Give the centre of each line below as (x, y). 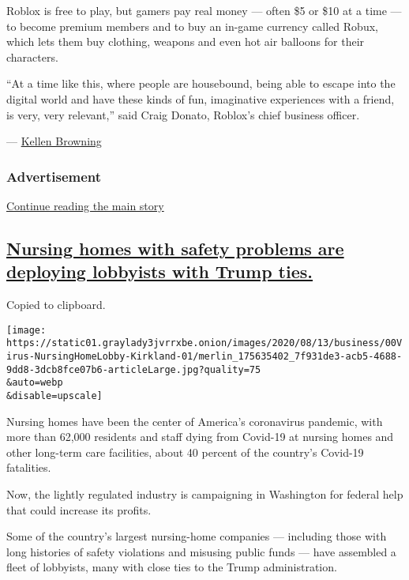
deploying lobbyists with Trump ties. (159, 271)
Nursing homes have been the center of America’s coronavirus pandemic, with (195, 421)
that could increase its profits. (79, 509)
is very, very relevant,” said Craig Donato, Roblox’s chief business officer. (183, 114)
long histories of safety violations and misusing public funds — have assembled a (201, 551)
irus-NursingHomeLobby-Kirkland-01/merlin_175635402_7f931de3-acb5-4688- (204, 357)
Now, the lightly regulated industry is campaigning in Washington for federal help (205, 494)
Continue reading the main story (85, 205)
